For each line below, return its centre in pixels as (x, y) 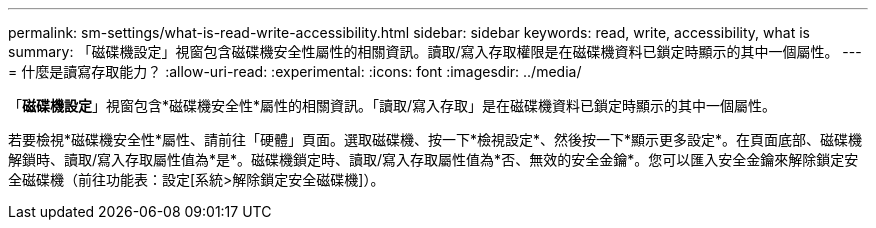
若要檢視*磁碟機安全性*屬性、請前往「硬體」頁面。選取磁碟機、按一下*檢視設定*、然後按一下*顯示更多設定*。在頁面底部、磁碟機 (435, 139)
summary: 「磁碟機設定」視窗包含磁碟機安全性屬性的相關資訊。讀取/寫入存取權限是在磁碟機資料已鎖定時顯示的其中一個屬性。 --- (435, 51)
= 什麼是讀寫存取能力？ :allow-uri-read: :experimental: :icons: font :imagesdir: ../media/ (295, 71)
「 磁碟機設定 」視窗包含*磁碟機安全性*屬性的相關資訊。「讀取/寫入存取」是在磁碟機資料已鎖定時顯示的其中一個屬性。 (392, 105)
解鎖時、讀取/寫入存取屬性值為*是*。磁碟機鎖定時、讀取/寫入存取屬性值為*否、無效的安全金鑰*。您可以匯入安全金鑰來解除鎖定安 (433, 159)
